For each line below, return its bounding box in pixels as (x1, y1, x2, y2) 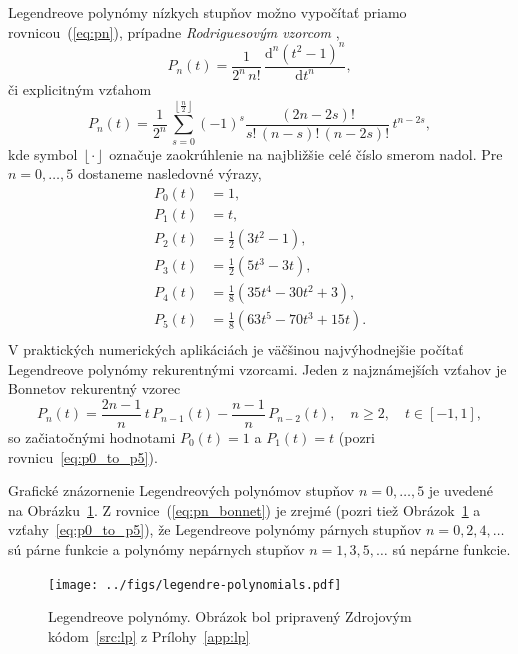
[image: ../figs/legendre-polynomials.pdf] (48, 577, 342, 592)
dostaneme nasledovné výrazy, (77, 163, 262, 184)
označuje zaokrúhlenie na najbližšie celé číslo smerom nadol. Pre (109, 143, 503, 164)
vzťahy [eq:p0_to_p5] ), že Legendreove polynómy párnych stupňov (8, 519, 422, 540)
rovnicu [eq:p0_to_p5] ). (8, 446, 158, 467)
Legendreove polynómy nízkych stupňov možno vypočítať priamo (8, 2, 407, 22)
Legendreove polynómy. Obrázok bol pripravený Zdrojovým (48, 606, 412, 627)
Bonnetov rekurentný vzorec (8, 378, 181, 399)
